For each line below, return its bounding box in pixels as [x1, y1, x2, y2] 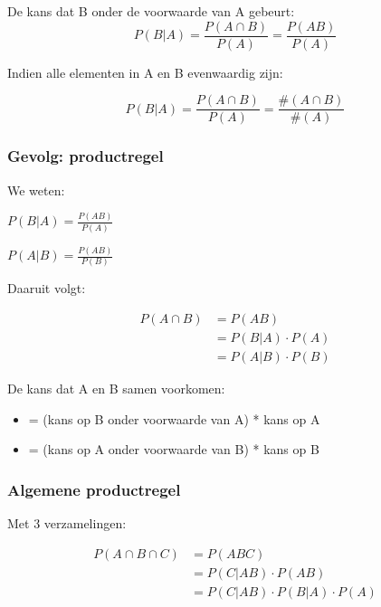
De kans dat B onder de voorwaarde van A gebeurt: [7, 2, 295, 20]
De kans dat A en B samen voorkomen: [7, 379, 225, 398]
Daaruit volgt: [7, 279, 86, 298]
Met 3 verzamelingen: [7, 514, 127, 533]
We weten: [7, 180, 65, 199]
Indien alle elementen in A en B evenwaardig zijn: [7, 62, 283, 81]
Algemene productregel [7, 478, 181, 500]
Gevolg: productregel [7, 145, 164, 167]
